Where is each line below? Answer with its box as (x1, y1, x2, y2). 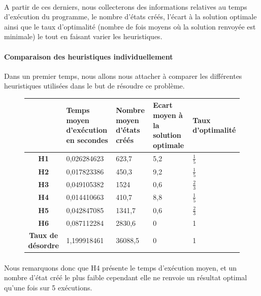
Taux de (29, 230, 58, 241)
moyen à (153, 110, 183, 121)
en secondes (66, 135, 108, 145)
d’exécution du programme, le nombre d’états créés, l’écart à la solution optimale (4, 11, 257, 22)
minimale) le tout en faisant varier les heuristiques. (4, 31, 162, 42)
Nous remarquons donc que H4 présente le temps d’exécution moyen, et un (4, 262, 237, 273)
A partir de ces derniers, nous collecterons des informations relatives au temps (4, 1, 247, 12)
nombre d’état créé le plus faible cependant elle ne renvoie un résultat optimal (4, 272, 247, 283)
